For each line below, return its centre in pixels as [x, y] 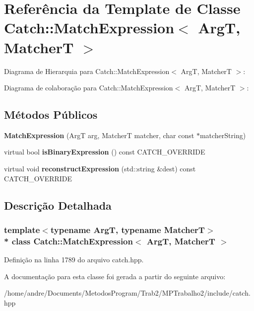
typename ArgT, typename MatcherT [127, 229]
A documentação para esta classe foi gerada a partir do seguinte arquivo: [115, 276]
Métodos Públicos [51, 115]
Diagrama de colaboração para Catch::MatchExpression [89, 88]
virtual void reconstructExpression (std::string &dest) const [100, 169]
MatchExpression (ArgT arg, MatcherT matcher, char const [99, 135]
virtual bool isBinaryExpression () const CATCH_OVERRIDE [105, 152]
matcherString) [223, 135]
